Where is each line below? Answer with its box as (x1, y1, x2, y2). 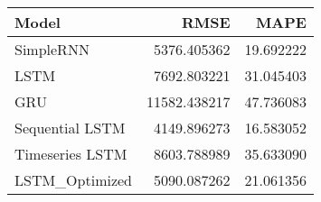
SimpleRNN (14, 39, 90, 60)
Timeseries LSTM (14, 143, 127, 164)
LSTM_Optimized (14, 170, 133, 190)
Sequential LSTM (14, 117, 126, 138)
